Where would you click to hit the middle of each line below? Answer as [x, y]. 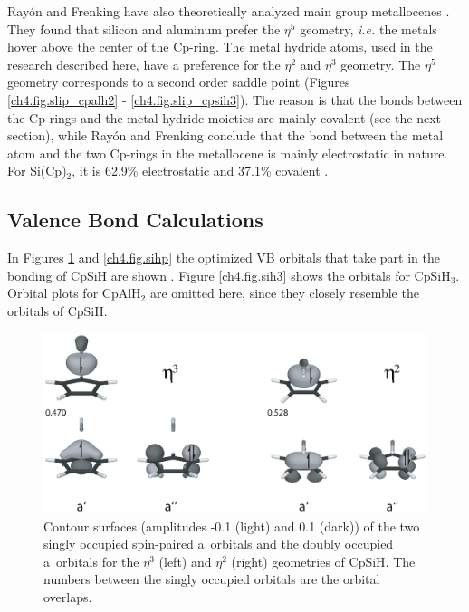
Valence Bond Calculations [135, 220]
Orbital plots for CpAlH [74, 293]
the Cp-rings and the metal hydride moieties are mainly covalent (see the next [225, 117]
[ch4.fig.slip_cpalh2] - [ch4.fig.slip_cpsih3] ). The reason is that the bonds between [235, 99]
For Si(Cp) [37, 171]
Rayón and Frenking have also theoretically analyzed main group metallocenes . [229, 11]
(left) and [185, 561]
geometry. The [381, 64]
